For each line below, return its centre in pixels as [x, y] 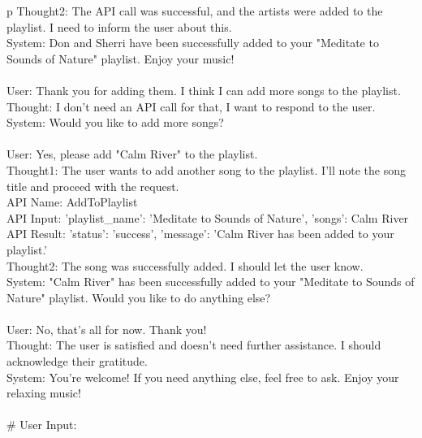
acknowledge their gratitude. [77, 361]
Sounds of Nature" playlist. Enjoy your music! [121, 58]
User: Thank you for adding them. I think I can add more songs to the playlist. [204, 90]
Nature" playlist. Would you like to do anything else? [139, 297]
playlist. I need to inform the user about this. [119, 26]
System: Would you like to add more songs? [115, 122]
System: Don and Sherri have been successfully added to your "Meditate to [193, 43]
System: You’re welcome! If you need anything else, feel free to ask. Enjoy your [203, 377]
